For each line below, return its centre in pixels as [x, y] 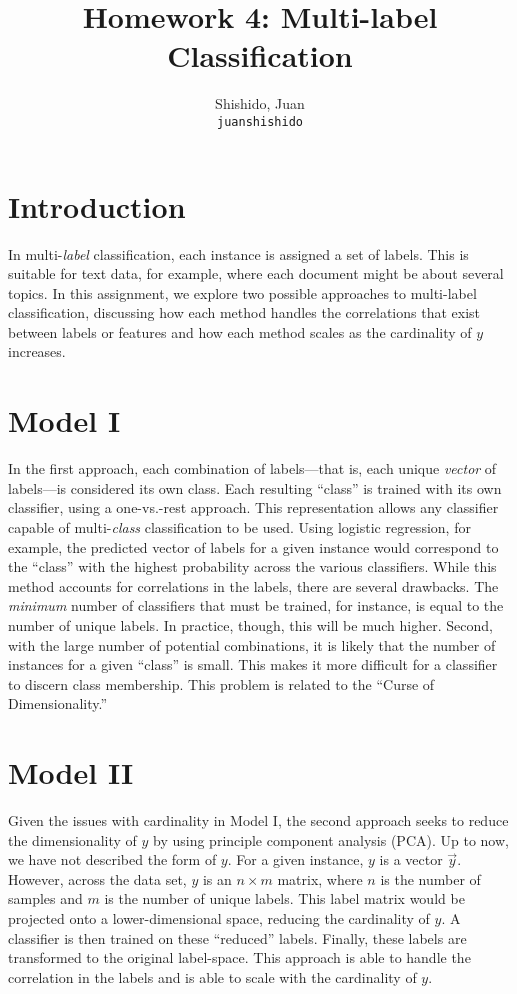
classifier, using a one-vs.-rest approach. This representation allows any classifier [253, 507]
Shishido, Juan [260, 103]
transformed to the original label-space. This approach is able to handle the [239, 957]
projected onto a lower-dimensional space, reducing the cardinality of [219, 918]
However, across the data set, [97, 878]
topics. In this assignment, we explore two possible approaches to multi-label [242, 292]
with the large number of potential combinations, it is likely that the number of [252, 644]
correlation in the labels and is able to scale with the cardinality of [212, 976]
